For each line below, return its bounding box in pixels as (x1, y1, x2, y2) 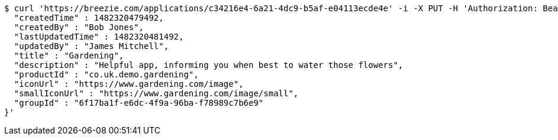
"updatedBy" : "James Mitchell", (14, 41, 169, 51)
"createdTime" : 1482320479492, (14, 13, 164, 22)
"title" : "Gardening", (14, 51, 124, 60)
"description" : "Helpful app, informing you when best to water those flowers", (14, 60, 404, 70)
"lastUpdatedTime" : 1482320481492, (14, 32, 184, 41)
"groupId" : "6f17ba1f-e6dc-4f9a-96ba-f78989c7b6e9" (14, 98, 264, 108)
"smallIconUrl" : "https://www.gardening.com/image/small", (14, 89, 299, 98)
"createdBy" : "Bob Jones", (14, 22, 144, 32)
